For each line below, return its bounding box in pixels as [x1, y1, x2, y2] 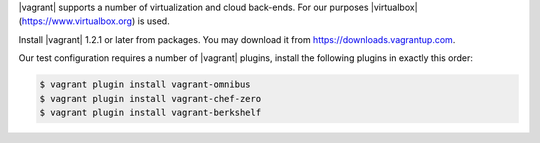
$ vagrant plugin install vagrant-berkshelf [39, 106, 262, 118]
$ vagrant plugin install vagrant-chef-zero [39, 93, 262, 104]
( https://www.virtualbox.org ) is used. [18, 15, 170, 27]
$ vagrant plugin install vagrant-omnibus [39, 79, 251, 90]
